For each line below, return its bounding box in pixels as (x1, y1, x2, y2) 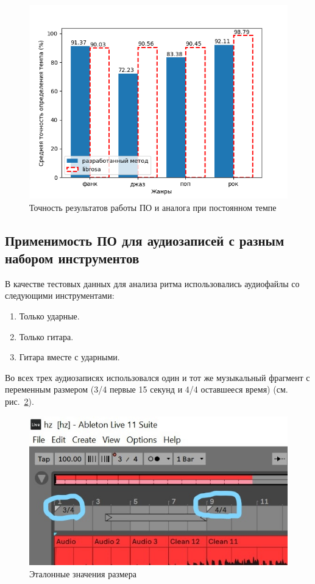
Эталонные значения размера (29, 568, 136, 580)
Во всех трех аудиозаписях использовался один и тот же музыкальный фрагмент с (5, 371, 310, 383)
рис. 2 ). (5, 394, 34, 407)
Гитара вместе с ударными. (19, 351, 120, 363)
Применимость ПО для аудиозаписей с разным (5, 230, 285, 249)
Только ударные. (19, 309, 80, 322)
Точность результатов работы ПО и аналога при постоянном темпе (29, 201, 277, 213)
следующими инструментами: (5, 289, 115, 302)
